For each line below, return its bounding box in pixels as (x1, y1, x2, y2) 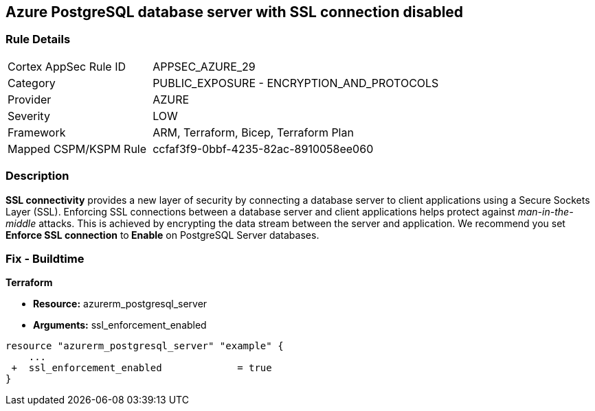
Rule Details (5, 32, 71, 47)
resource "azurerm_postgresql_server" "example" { (5, 340, 284, 352)
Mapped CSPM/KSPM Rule (8, 141, 147, 156)
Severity (8, 108, 50, 123)
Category (8, 75, 56, 90)
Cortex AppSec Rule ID (8, 59, 126, 73)
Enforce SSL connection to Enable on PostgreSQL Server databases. (5, 228, 319, 241)
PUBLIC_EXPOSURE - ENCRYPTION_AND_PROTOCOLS (153, 75, 439, 90)
